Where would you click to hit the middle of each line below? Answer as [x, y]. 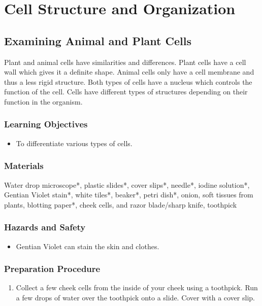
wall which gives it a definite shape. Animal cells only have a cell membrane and [129, 72]
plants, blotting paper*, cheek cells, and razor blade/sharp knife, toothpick [121, 204]
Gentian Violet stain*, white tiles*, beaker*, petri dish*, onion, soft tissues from [129, 195]
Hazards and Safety [45, 227]
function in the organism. [43, 101]
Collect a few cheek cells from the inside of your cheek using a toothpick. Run [137, 287]
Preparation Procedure [52, 269]
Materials [24, 166]
